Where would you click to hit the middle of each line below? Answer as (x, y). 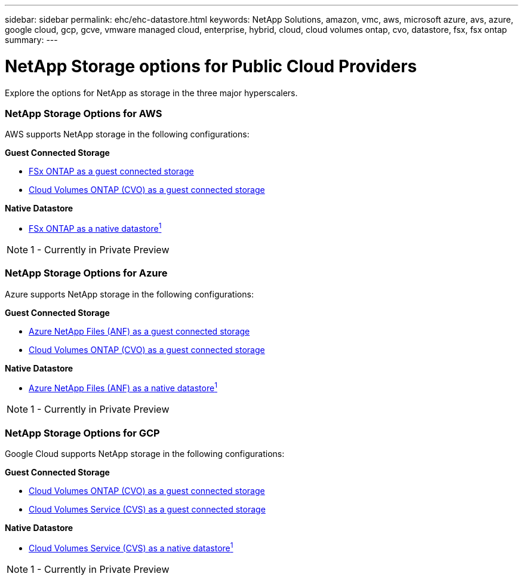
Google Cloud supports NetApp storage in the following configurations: (145, 454)
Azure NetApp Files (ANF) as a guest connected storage (139, 331)
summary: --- (31, 40)
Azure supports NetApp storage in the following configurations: (129, 294)
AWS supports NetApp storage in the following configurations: (127, 134)
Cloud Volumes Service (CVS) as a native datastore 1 (131, 547)
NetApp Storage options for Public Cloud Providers (211, 66)
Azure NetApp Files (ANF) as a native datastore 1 (123, 387)
